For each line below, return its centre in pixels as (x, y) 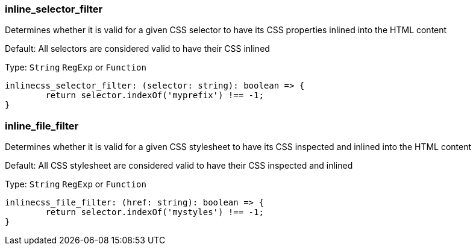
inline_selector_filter (54, 9)
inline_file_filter (42, 126)
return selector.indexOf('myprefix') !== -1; (155, 95)
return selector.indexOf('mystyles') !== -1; (155, 212)
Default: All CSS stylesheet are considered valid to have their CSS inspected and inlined (179, 166)
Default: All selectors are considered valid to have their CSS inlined (137, 49)
